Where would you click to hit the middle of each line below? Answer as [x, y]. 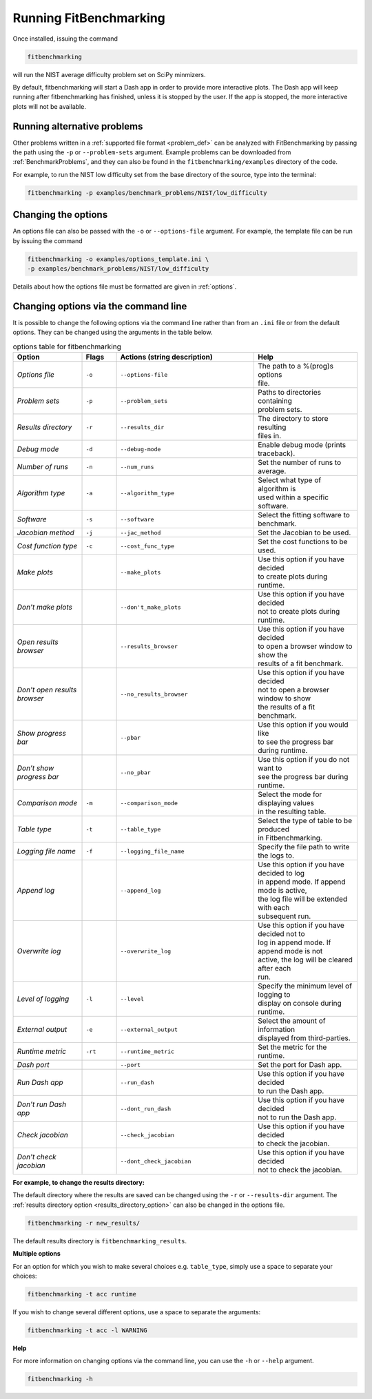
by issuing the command [48, 240]
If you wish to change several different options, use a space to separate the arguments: [137, 1312]
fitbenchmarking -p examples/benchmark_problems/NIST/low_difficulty [147, 193]
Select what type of [290, 480]
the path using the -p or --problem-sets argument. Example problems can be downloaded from [152, 152]
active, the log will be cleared [305, 960]
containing [275, 401]
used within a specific [293, 497]
